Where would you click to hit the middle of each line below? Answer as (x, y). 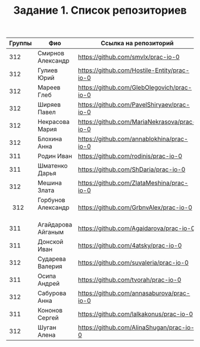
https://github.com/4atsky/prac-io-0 (130, 246)
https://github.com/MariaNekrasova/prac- (137, 122)
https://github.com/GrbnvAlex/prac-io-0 (135, 207)
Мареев (49, 88)
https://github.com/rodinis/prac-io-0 (130, 156)
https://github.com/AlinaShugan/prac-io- (136, 327)
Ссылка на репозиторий (137, 44)
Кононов (50, 311)
